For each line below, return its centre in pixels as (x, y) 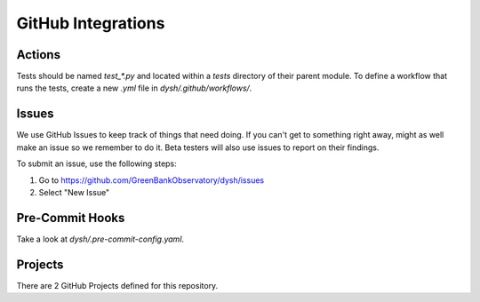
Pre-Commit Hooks (71, 218)
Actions (39, 55)
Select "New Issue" (74, 192)
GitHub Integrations (91, 23)
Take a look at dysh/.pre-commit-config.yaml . (100, 239)
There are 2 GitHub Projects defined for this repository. (117, 285)
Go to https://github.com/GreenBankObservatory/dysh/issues (152, 180)
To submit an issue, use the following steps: (96, 163)
